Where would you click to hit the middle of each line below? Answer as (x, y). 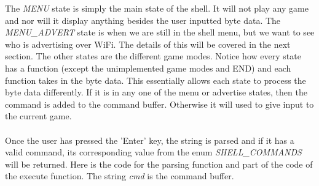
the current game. (38, 116)
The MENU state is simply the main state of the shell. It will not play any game (157, 8)
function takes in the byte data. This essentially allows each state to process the (156, 80)
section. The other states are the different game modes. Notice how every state (153, 56)
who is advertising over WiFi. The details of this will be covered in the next (148, 44)
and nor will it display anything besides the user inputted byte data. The (143, 20)
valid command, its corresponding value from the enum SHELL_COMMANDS (153, 152)
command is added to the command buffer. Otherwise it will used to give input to (159, 104)
